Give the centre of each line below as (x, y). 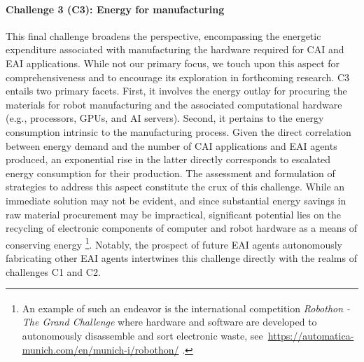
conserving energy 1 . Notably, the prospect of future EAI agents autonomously (174, 243)
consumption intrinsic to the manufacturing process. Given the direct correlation (178, 131)
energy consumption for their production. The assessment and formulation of (170, 173)
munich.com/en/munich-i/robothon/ (100, 349)
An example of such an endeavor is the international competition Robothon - (186, 308)
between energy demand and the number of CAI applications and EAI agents (171, 145)
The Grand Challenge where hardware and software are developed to (169, 322)
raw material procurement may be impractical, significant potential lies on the (174, 214)
